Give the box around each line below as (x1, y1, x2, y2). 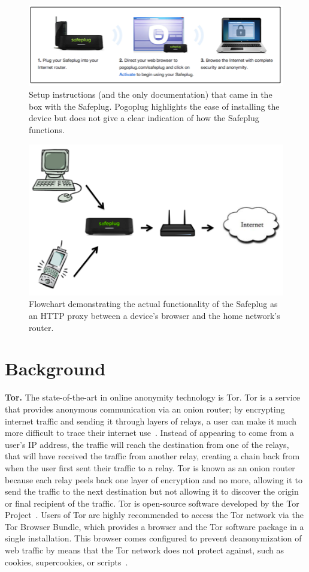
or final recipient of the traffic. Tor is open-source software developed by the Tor (5, 496, 299, 509)
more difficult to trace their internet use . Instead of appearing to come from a (5, 426, 294, 439)
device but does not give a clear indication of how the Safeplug (29, 112, 259, 124)
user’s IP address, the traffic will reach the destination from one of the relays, (5, 438, 289, 450)
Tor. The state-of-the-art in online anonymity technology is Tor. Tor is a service (5, 391, 301, 404)
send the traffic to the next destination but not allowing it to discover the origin (5, 485, 299, 498)
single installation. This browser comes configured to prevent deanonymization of (5, 532, 302, 544)
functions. (29, 124, 65, 136)
